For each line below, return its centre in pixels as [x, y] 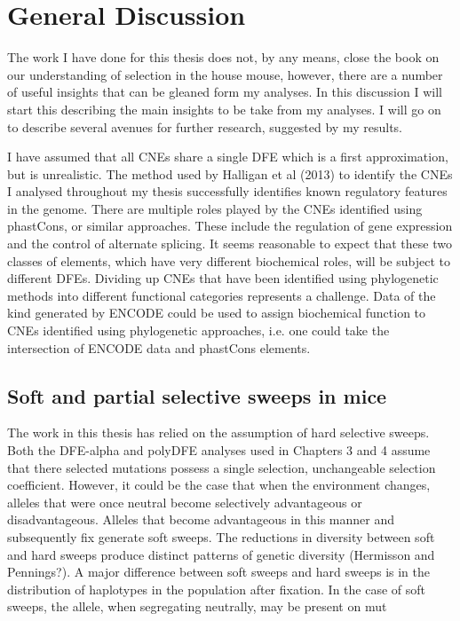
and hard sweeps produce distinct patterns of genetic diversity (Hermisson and [221, 554]
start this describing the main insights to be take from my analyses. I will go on [224, 109]
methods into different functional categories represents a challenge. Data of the [222, 295]
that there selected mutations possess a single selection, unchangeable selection [222, 467]
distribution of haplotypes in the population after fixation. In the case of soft [217, 589]
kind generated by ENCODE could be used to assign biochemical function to [217, 313]
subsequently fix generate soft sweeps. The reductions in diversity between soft [221, 536]
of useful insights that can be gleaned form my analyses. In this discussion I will [225, 92]
